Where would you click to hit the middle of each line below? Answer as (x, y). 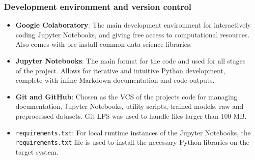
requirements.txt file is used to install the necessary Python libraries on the (132, 142)
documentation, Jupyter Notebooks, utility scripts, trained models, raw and (129, 106)
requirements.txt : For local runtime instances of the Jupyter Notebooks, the (133, 132)
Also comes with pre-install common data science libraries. (104, 44)
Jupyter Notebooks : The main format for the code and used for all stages (130, 61)
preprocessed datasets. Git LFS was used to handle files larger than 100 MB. (131, 115)
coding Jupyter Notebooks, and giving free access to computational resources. (132, 34)
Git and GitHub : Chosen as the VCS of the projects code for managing (126, 96)
